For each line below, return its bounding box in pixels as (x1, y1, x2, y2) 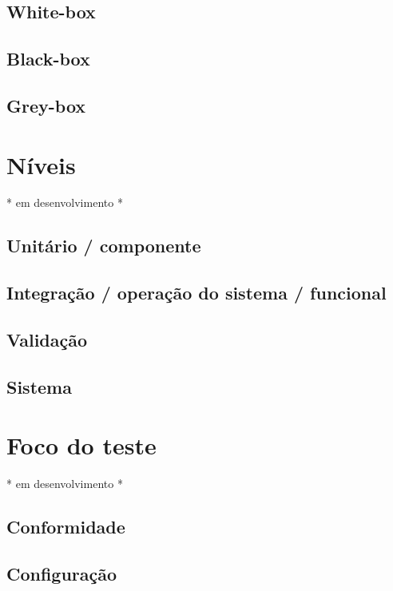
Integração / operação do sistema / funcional (6, 280, 387, 305)
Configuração (6, 561, 117, 586)
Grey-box (6, 93, 86, 117)
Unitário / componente (6, 233, 201, 258)
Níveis (6, 148, 76, 180)
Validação (6, 327, 88, 352)
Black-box (6, 46, 90, 71)
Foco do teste (6, 429, 157, 462)
